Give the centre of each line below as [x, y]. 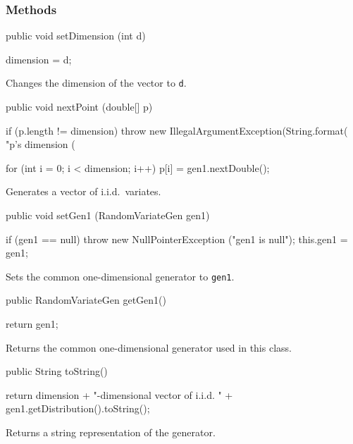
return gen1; [32, 324]
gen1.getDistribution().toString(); [78, 408]
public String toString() [57, 371]
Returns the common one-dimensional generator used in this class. [149, 347]
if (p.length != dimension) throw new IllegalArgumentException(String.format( [177, 130]
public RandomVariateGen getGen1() [86, 300]
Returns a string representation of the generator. [111, 432]
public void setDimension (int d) [76, 36]
